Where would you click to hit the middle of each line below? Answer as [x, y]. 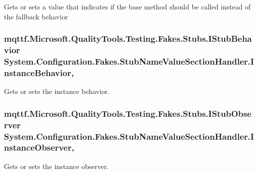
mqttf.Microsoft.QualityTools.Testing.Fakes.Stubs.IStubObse [128, 113]
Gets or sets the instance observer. [56, 166]
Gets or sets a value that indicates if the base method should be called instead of [127, 6]
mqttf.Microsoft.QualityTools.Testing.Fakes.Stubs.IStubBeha [128, 39]
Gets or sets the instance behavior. [57, 91]
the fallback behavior [36, 16]
